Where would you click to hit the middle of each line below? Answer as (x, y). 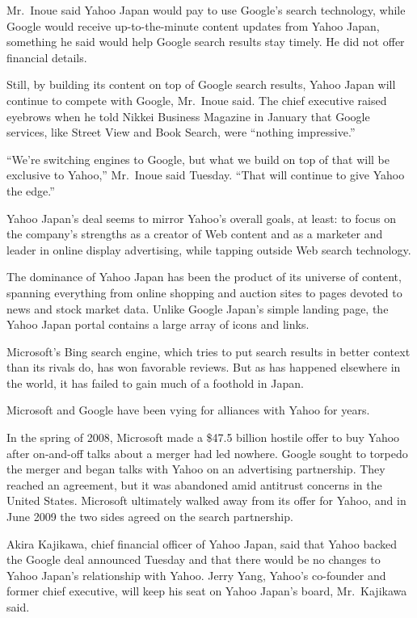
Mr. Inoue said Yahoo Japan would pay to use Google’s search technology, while (206, 10)
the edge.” (31, 190)
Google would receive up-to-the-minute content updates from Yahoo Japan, (193, 25)
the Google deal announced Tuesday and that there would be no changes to (194, 559)
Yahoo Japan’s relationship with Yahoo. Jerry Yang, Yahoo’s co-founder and (196, 575)
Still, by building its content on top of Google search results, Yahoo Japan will (201, 84)
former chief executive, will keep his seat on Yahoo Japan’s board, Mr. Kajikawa (207, 591)
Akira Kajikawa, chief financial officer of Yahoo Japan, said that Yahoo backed (202, 543)
